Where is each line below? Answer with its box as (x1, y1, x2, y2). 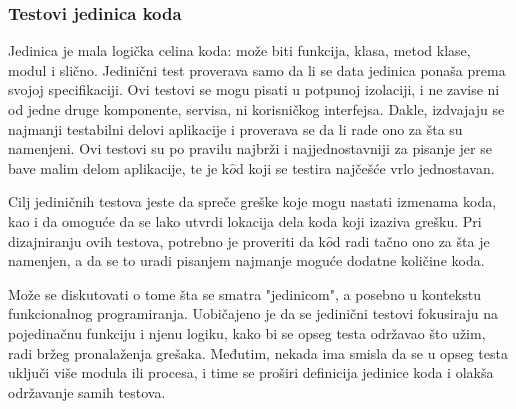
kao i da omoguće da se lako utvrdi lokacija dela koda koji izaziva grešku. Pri (8, 210, 482, 231)
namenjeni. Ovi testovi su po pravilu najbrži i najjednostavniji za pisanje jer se (8, 138, 492, 159)
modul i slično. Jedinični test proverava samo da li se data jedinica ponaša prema (8, 59, 506, 80)
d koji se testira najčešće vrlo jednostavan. (236, 157, 495, 178)
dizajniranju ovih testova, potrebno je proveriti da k (8, 230, 327, 251)
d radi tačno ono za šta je (332, 230, 490, 251)
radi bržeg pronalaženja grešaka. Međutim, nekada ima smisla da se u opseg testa (8, 342, 508, 363)
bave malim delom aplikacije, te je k (8, 157, 230, 178)
